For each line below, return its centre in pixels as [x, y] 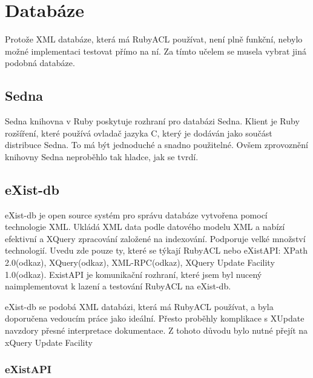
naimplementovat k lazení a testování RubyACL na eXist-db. [118, 286]
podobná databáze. [40, 63]
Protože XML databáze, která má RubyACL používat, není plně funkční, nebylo [154, 39]
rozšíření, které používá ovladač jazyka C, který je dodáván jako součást [139, 133]
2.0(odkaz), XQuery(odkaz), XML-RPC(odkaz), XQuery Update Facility [140, 262]
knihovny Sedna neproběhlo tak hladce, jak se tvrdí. [102, 156]
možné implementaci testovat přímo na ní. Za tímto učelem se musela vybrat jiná [156, 51]
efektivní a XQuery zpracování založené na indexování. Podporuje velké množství [155, 238]
